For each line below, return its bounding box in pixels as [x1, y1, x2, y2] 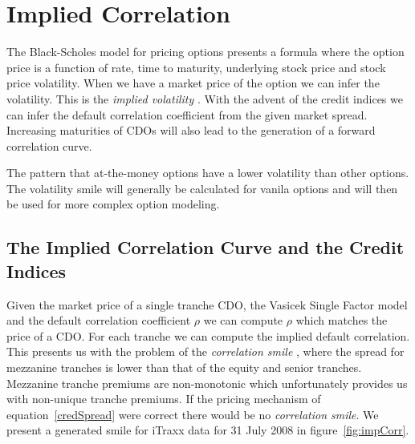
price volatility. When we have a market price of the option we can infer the [6, 75, 380, 91]
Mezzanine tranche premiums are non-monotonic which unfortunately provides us [6, 374, 408, 391]
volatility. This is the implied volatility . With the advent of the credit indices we [6, 90, 403, 107]
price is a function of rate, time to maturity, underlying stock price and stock [6, 59, 386, 75]
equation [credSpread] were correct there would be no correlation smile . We [6, 406, 379, 422]
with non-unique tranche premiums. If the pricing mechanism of [6, 390, 321, 407]
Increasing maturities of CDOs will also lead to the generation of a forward [6, 122, 376, 139]
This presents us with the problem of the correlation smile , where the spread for [6, 343, 405, 360]
